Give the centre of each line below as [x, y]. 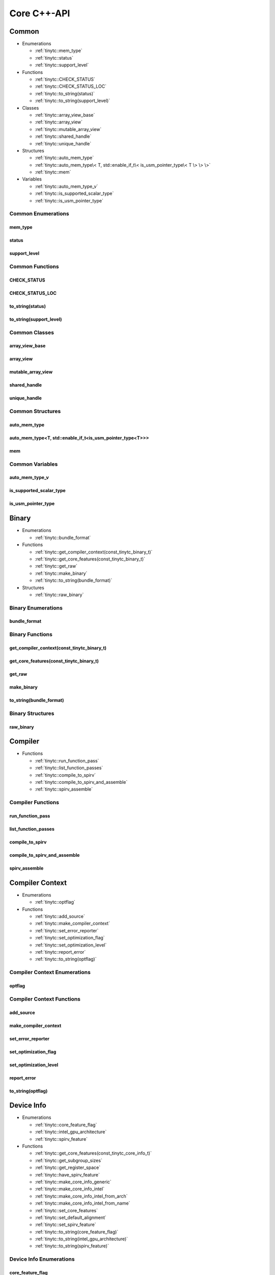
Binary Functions [31, 634]
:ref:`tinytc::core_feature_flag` [66, 1125]
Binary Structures [32, 713]
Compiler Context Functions [45, 999]
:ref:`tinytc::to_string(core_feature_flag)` [77, 1232]
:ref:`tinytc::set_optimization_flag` [70, 938]
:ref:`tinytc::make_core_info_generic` [73, 1182]
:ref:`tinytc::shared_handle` [63, 136]
